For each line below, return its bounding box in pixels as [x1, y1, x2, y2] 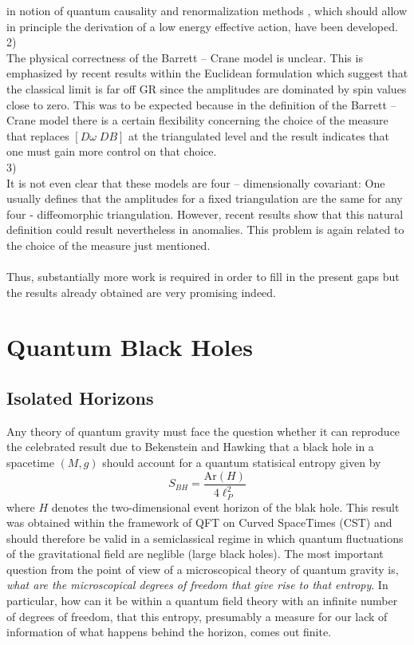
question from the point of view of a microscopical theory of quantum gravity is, [6, 560, 399, 577]
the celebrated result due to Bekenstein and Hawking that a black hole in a [6, 438, 374, 455]
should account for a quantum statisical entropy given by [102, 454, 381, 471]
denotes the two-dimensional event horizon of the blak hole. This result [51, 498, 400, 515]
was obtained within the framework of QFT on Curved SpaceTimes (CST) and [6, 514, 392, 531]
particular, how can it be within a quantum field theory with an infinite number [6, 592, 398, 609]
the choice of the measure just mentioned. [6, 236, 211, 253]
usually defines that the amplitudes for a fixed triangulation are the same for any [6, 190, 403, 207]
